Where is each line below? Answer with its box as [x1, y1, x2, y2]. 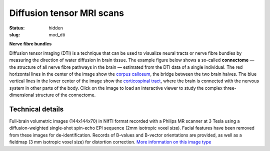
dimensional [9, 92, 34, 98]
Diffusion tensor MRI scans [9, 7, 124, 18]
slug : [9, 31, 20, 37]
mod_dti [48, 31, 65, 37]
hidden [48, 25, 63, 31]
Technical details [9, 105, 64, 113]
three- [223, 85, 237, 91]
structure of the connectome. [35, 92, 96, 98]
